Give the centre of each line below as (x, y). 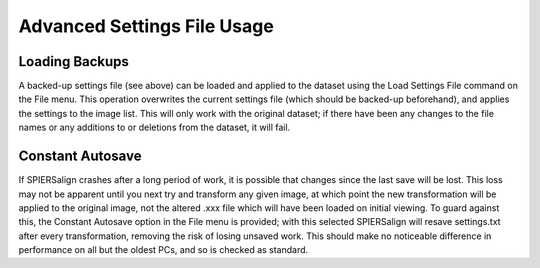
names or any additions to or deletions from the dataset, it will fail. (154, 127)
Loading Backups (74, 61)
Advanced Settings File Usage (146, 26)
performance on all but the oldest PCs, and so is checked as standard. (163, 250)
